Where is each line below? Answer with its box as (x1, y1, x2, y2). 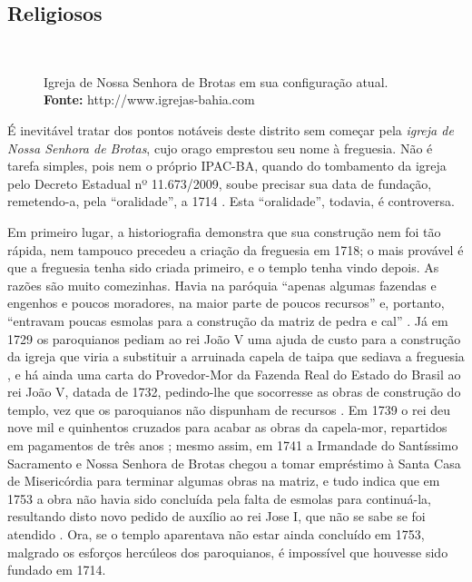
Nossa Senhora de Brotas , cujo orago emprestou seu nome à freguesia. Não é (7, 138, 433, 157)
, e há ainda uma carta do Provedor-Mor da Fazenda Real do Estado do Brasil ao (7, 364, 461, 383)
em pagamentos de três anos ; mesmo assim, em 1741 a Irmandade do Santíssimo (7, 436, 458, 455)
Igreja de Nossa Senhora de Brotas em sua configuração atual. (44, 72, 388, 91)
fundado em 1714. (7, 560, 106, 579)
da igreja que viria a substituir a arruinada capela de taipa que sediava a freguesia (7, 347, 465, 366)
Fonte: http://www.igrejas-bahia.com (44, 90, 255, 109)
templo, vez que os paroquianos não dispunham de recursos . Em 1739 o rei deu (7, 400, 450, 419)
